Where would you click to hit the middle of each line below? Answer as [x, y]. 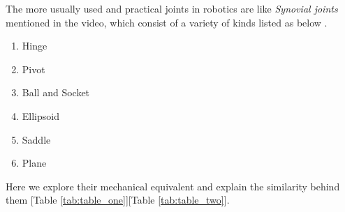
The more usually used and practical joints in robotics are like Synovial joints [172, 8]
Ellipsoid [41, 115]
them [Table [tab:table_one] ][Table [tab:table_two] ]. [118, 200]
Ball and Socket [56, 92]
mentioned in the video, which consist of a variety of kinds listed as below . [167, 22]
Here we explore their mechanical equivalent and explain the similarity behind [173, 186]
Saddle [36, 139]
